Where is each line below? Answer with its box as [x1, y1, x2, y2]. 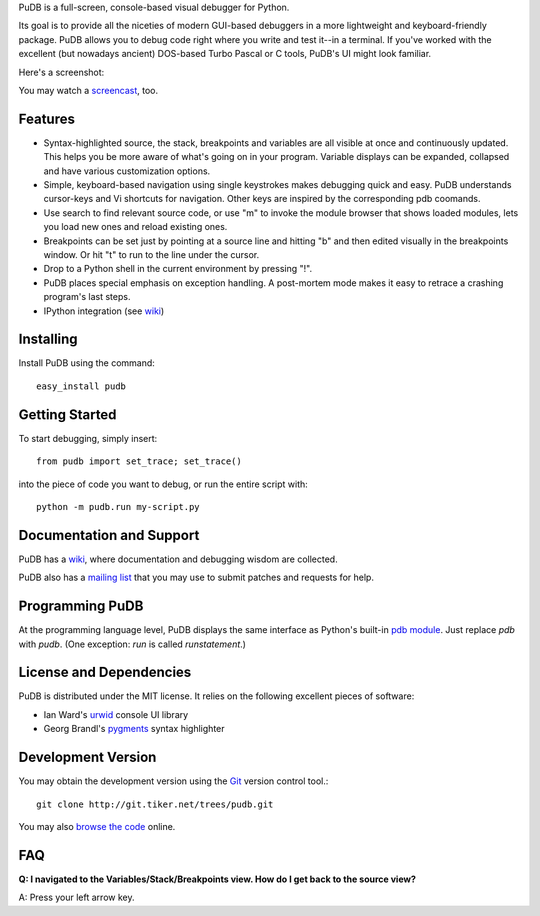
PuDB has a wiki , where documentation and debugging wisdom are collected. [18, 553, 339, 565]
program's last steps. [43, 291, 131, 303]
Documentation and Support [18, 526, 200, 544]
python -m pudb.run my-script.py [36, 501, 200, 512]
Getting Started [18, 406, 117, 423]
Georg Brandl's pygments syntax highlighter [43, 723, 225, 735]
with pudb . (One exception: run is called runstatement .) [18, 638, 247, 650]
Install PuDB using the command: [18, 357, 155, 369]
